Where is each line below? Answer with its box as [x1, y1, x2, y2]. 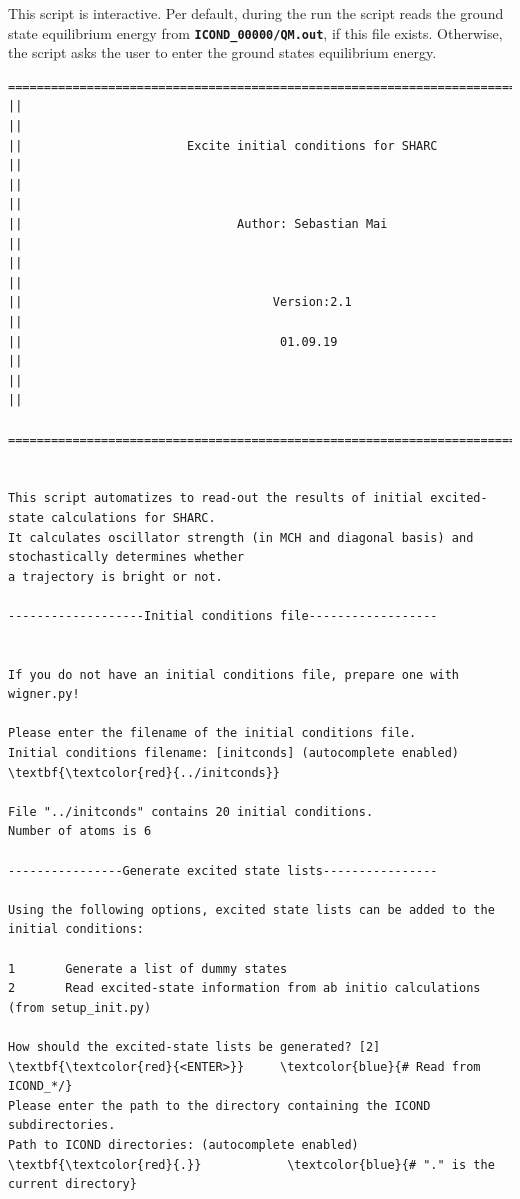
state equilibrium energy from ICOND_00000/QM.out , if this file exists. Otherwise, [8, 22, 503, 43]
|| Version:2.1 [8, 295, 352, 310]
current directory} [8, 1177, 137, 1192]
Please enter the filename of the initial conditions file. [8, 726, 417, 741]
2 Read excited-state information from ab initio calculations [8, 981, 481, 996]
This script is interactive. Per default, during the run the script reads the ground [8, 3, 504, 23]
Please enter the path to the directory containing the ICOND [8, 1098, 431, 1113]
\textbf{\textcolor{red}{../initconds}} [8, 765, 281, 780]
